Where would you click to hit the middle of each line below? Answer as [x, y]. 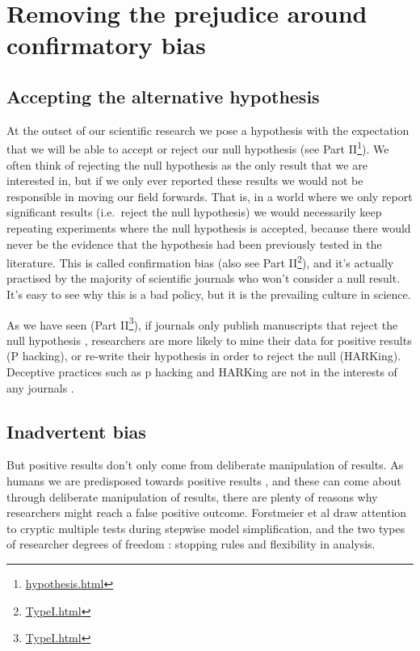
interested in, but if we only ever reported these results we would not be [185, 181]
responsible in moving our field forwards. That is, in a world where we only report [210, 196]
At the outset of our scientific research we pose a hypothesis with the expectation [208, 130]
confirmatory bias [106, 45]
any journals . [40, 387]
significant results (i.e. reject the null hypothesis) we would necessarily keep [194, 212]
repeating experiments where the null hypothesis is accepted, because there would [209, 227]
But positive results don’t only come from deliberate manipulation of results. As [205, 465]
